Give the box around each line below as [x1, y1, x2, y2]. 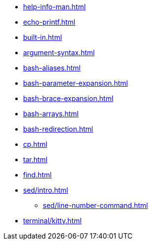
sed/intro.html [23, 186, 68, 194]
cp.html [23, 140, 48, 148]
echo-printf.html [23, 18, 76, 26]
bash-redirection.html [23, 125, 93, 133]
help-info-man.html [23, 2, 86, 11]
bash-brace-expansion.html [23, 94, 114, 103]
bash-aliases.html [23, 64, 81, 72]
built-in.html [23, 33, 62, 41]
